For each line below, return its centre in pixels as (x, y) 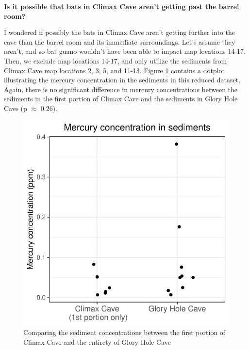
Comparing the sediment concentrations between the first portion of (124, 332)
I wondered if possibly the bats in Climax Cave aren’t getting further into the (120, 32)
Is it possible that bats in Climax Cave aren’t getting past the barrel (122, 6)
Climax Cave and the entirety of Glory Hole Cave (97, 342)
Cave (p (16, 108)
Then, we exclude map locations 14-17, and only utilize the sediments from (116, 60)
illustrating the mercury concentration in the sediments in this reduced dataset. (122, 80)
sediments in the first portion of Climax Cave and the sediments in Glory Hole (121, 99)
